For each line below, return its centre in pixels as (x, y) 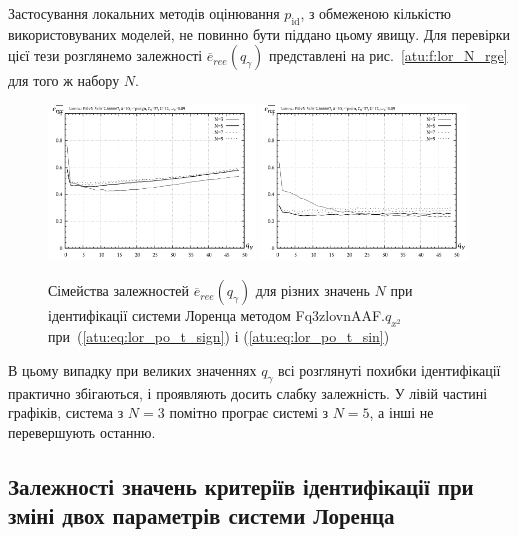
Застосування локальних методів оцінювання (144, 13)
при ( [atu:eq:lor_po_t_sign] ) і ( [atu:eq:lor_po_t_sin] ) (219, 336)
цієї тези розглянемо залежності (105, 55)
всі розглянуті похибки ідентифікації (389, 369)
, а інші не (401, 412)
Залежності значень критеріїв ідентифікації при (241, 485)
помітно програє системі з (248, 412)
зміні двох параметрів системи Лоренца (201, 515)
